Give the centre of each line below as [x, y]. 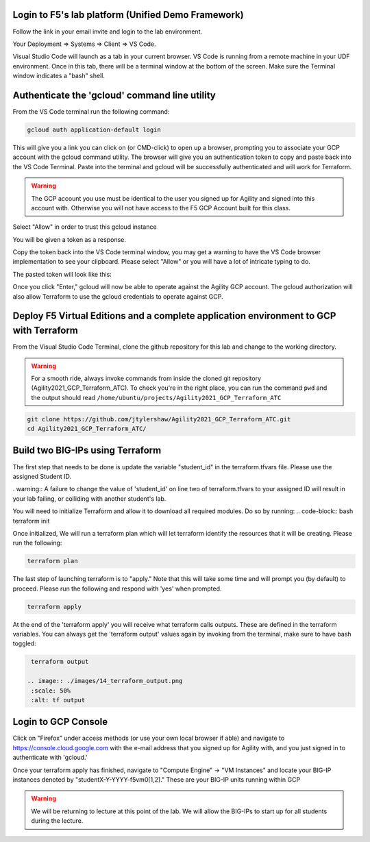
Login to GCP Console [60, 722]
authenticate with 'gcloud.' [50, 758]
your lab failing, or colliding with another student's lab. [89, 498]
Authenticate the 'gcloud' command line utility [114, 95]
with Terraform [46, 331]
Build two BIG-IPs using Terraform [87, 450]
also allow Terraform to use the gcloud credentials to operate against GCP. [118, 296]
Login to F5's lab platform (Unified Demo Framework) [128, 15]
